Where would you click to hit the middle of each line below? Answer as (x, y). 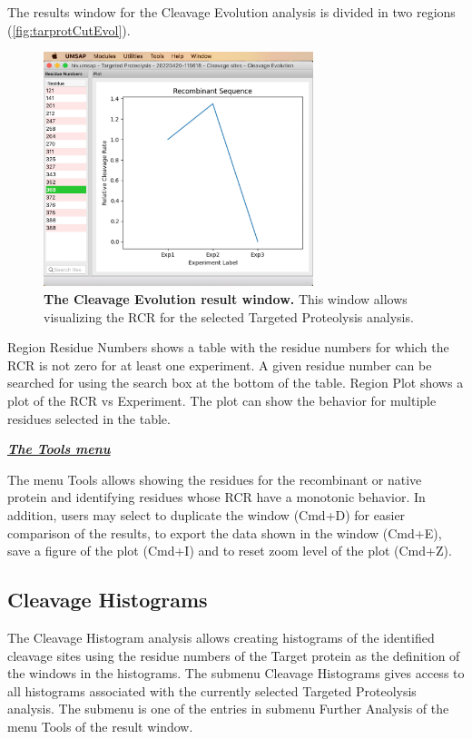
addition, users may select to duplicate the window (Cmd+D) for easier (206, 514)
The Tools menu (59, 449)
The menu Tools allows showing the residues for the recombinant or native (215, 479)
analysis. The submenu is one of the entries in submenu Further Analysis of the (228, 709)
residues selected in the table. (89, 418)
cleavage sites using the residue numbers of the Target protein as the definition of (234, 655)
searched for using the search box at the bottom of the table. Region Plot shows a (236, 383)
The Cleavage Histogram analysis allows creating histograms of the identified (221, 637)
